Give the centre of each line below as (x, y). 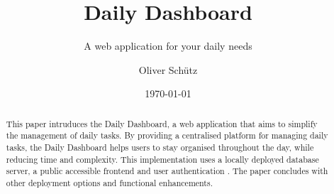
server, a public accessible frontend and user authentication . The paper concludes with (167, 171)
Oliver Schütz (168, 69)
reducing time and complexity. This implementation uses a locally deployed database (162, 159)
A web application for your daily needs (168, 46)
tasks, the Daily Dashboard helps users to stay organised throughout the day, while (160, 147)
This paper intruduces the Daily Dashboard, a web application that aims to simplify (162, 123)
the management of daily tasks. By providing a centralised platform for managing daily (167, 135)
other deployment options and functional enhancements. (109, 182)
